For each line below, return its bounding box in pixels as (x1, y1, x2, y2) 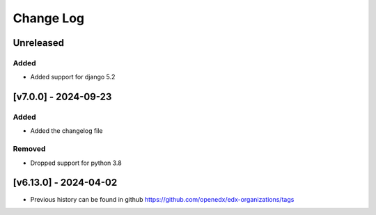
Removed (13, 144, 46, 154)
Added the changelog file (30, 127, 104, 135)
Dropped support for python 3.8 (30, 159, 122, 167)
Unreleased (13, 37, 65, 49)
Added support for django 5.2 (30, 73, 116, 81)
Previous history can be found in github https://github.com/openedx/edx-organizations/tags (30, 195, 295, 203)
